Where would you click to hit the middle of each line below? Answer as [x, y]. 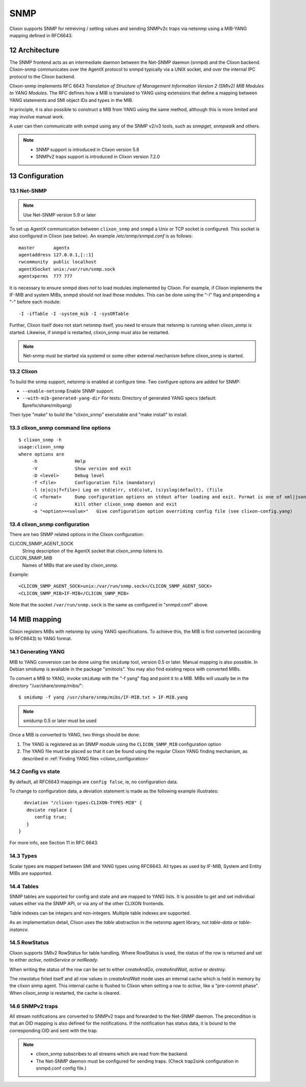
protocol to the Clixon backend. [43, 76]
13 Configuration [36, 176]
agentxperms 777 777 [45, 276]
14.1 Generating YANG [37, 652]
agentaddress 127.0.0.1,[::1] [56, 255]
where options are [42, 454]
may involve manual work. [37, 117]
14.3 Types [23, 856]
